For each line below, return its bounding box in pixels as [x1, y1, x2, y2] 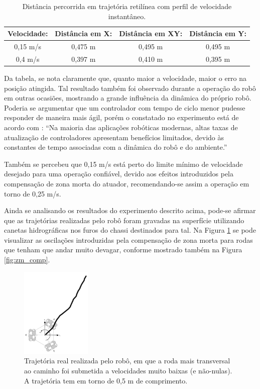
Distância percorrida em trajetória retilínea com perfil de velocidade [22, 1, 232, 11]
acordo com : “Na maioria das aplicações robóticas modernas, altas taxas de [4, 122, 238, 132]
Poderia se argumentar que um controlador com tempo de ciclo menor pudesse [4, 102, 245, 113]
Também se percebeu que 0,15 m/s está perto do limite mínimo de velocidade [4, 158, 243, 169]
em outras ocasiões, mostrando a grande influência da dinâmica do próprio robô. [4, 92, 251, 103]
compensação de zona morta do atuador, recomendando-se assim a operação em [4, 178, 249, 188]
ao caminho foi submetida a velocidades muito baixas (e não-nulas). [24, 365, 232, 376]
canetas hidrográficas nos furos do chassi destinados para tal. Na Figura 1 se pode [4, 225, 256, 235]
